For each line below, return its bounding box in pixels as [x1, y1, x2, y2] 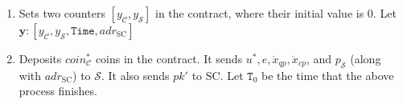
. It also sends [101, 66, 170, 83]
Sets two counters [19, 5, 105, 21]
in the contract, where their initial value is [154, 5, 364, 21]
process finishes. [19, 82, 97, 99]
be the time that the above [261, 66, 394, 83]
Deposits [19, 50, 62, 66]
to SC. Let [191, 66, 244, 83]
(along [350, 50, 381, 66]
